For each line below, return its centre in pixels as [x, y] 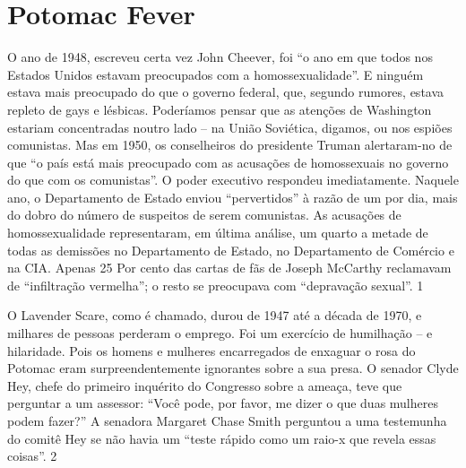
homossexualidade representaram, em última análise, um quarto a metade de [218, 233]
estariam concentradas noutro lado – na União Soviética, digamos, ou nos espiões [230, 127]
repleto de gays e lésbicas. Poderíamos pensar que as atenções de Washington [220, 109]
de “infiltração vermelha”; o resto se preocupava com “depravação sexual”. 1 [216, 285]
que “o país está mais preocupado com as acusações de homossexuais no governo [228, 162]
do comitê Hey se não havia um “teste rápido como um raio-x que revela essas [222, 438]
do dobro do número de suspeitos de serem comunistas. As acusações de [204, 215]
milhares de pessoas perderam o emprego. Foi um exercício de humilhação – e [220, 333]
